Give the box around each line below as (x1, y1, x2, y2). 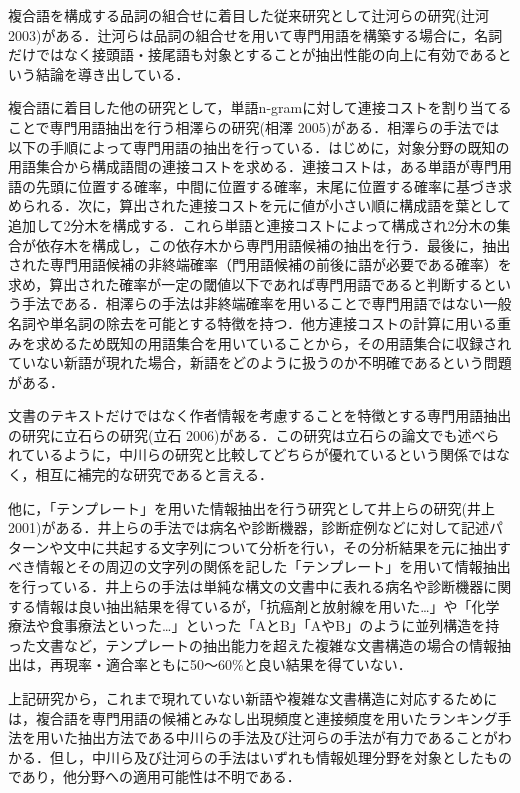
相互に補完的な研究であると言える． (35, 464, 274, 485)
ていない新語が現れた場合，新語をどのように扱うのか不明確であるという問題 (8, 352, 512, 373)
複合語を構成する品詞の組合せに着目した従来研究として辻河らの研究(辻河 (8, 5, 490, 25)
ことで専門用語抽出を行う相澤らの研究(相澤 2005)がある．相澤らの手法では (8, 116, 500, 137)
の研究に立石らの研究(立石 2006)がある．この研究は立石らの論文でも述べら (8, 424, 500, 445)
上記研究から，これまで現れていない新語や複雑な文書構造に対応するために (8, 688, 498, 708)
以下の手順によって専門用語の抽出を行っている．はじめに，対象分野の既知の (8, 136, 510, 157)
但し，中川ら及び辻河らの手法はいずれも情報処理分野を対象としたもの (49, 746, 512, 767)
